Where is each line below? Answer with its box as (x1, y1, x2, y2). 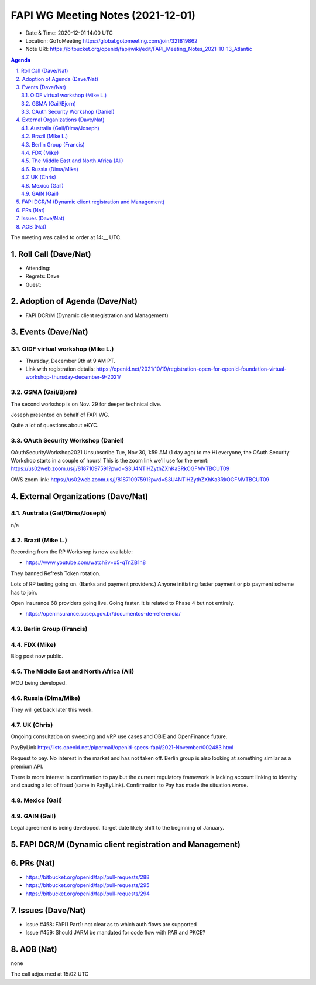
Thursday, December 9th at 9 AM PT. (25, 357, 115, 364)
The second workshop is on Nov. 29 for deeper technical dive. (11, 400, 162, 407)
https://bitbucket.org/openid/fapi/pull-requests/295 (25, 882, 150, 889)
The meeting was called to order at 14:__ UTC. (11, 233, 122, 240)
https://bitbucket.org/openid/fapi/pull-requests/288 (25, 874, 150, 881)
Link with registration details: (25, 365, 95, 372)
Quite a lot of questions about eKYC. (11, 422, 99, 429)
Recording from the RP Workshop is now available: (11, 548, 133, 555)
